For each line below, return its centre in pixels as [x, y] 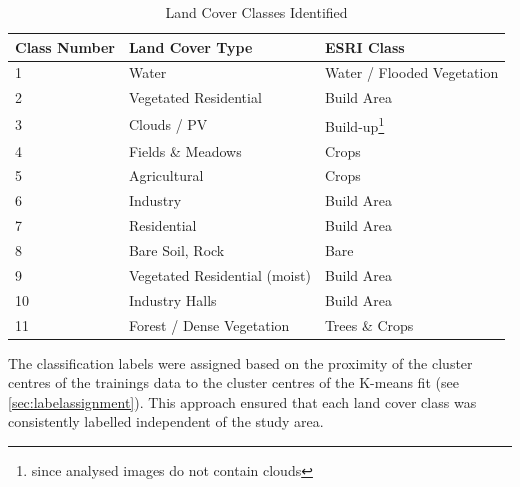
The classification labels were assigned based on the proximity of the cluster [240, 362]
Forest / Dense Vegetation [209, 324]
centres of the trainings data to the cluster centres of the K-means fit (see [233, 382]
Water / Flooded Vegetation [411, 72]
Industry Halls [172, 299]
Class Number [65, 46]
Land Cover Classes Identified [256, 12]
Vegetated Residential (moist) [219, 274]
